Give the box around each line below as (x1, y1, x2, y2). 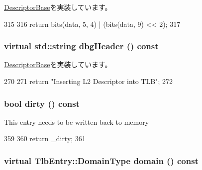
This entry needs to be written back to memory (4, 116, 149, 127)
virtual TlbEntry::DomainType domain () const (4, 154, 199, 167)
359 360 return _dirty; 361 (4, 133, 86, 144)
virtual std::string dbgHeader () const (4, 40, 159, 52)
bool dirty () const (4, 97, 80, 109)
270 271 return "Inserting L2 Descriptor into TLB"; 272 (4, 76, 173, 86)
